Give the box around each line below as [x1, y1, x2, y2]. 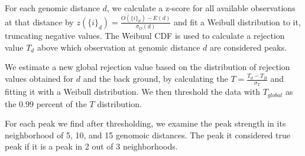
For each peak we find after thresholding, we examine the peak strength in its [5, 117, 286, 130]
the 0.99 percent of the [5, 97, 87, 109]
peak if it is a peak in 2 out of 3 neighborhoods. [5, 140, 178, 152]
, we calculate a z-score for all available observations [106, 2, 296, 14]
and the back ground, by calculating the [83, 72, 228, 84]
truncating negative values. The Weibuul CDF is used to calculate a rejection [5, 29, 285, 42]
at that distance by [5, 15, 74, 28]
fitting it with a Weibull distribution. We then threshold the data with [5, 85, 260, 98]
